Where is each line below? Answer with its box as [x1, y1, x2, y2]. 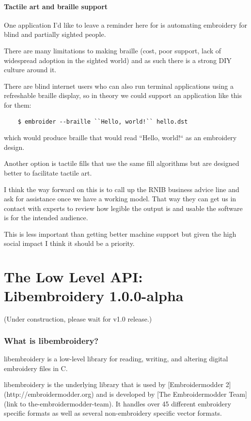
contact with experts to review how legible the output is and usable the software [4, 203, 243, 213]
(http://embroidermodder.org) [4, 389, 94, 399]
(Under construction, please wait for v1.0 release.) [4, 314, 152, 324]
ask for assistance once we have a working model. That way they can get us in [4, 194, 236, 204]
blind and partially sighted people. [4, 29, 106, 39]
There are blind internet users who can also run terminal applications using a [4, 81, 234, 91]
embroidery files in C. [4, 363, 68, 373]
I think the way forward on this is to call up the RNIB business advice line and [4, 184, 239, 194]
